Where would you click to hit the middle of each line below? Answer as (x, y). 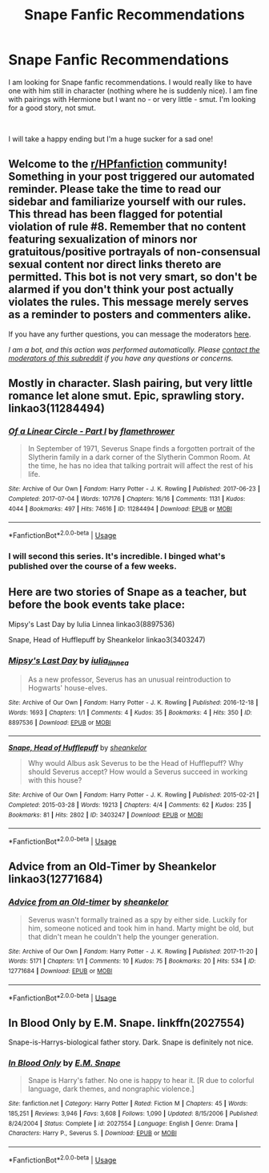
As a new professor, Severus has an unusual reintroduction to (129, 679)
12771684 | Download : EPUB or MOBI (60, 971)
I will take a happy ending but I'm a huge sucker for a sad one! (111, 139)
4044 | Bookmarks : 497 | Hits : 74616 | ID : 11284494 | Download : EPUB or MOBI (120, 509)
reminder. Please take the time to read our (115, 189)
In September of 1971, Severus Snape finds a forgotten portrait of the (141, 449)
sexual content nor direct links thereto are (115, 265)
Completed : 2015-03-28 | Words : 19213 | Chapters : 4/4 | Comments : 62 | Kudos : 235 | (130, 804)
